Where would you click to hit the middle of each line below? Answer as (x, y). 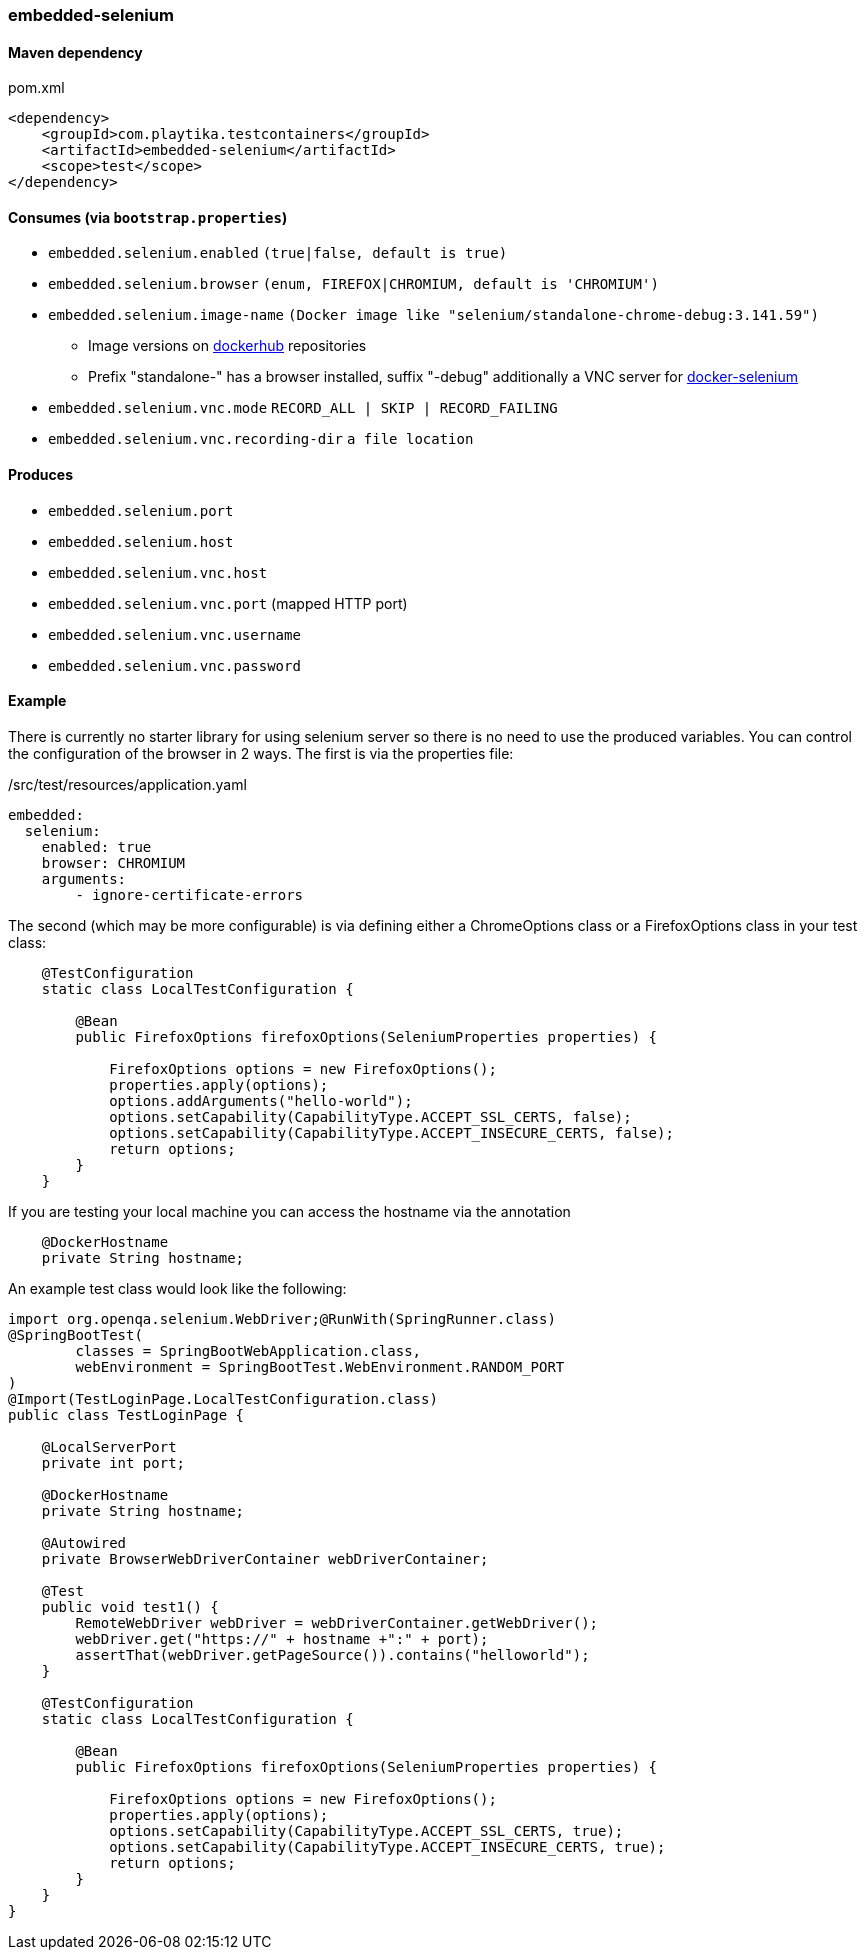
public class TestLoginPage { (126, 1414)
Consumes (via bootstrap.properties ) (148, 217)
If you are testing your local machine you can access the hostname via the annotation (289, 1211)
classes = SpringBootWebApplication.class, (248, 1350)
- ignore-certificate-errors (189, 894)
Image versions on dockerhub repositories (227, 346)
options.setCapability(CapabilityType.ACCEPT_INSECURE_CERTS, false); (391, 1132)
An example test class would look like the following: (177, 1288)
